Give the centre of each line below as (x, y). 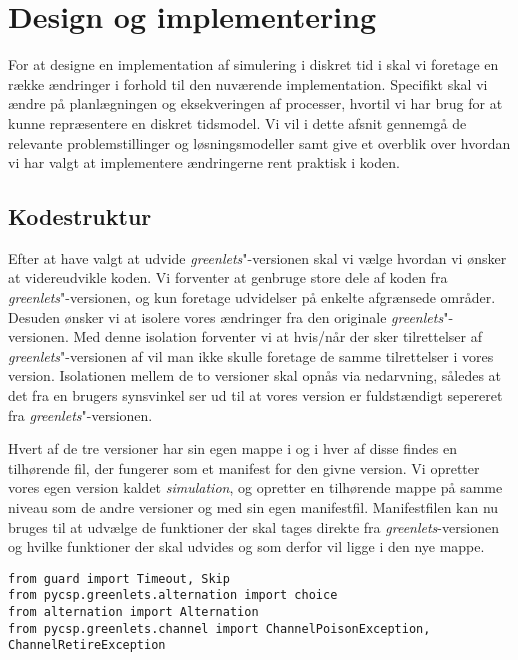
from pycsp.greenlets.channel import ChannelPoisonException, (219, 628)
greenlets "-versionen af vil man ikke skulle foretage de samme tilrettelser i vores (251, 355)
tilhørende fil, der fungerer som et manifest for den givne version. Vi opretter (244, 467)
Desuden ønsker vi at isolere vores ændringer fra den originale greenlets (226, 316)
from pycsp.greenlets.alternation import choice (173, 595)
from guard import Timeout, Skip (119, 578)
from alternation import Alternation (133, 612)
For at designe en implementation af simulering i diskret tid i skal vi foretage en (253, 64)
